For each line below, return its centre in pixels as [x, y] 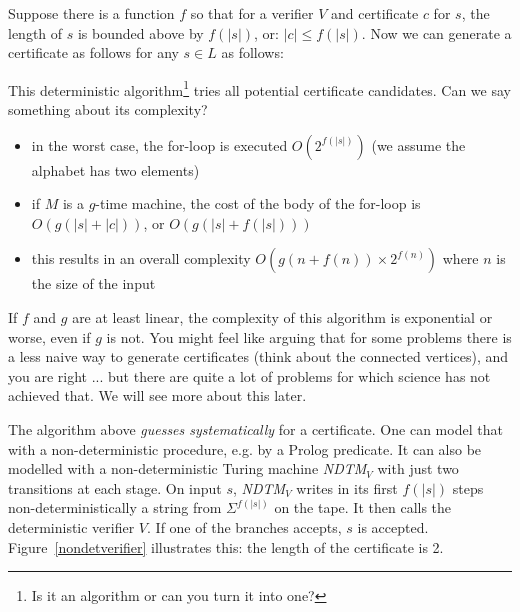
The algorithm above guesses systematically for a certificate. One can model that [255, 428]
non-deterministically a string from [115, 507]
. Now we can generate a [436, 32]
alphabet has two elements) [115, 169]
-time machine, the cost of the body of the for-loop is [258, 203]
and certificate [375, 13]
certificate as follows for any [93, 52]
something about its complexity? [108, 109]
